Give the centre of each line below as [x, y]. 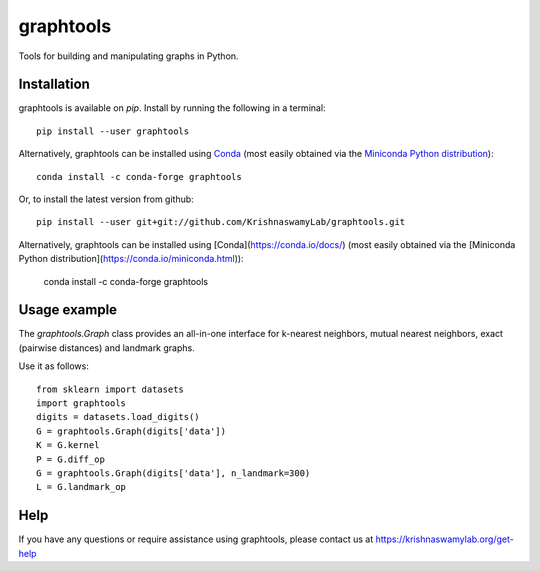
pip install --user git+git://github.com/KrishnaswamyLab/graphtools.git [221, 222]
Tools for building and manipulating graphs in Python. [128, 56]
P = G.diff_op [70, 459]
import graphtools [81, 403]
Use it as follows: [53, 366]
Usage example [68, 310]
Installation [54, 84]
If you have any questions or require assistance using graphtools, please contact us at [196, 539]
